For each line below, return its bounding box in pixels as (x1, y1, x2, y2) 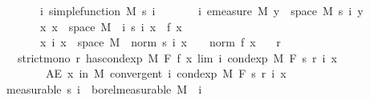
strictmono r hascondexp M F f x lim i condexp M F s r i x (17, 49, 337, 66)
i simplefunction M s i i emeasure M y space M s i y (39, 2, 364, 18)
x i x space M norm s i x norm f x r (39, 34, 281, 50)
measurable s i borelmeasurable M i (6, 80, 202, 97)
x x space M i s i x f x (39, 18, 182, 34)
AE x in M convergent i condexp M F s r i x (45, 65, 287, 82)
